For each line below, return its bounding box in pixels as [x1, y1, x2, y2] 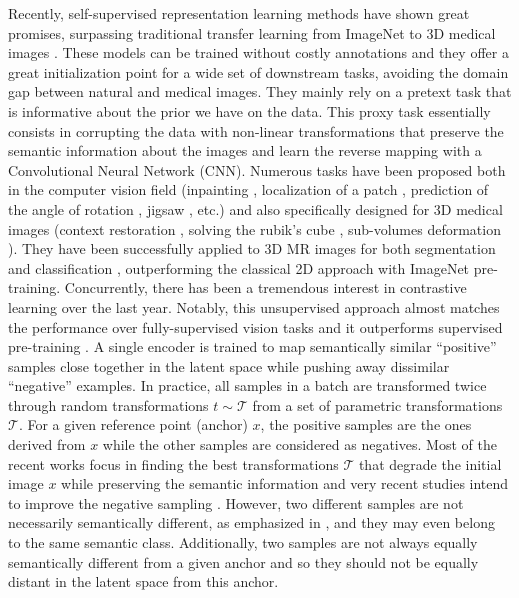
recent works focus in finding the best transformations [8, 453, 339, 474]
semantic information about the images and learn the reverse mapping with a [8, 140, 482, 161]
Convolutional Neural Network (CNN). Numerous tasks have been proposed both [8, 159, 506, 180]
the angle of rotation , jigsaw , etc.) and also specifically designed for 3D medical [8, 198, 503, 219]
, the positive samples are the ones [260, 414, 472, 435]
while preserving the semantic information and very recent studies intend [61, 473, 509, 494]
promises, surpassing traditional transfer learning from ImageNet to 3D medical [8, 22, 496, 43]
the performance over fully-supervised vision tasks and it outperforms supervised [8, 316, 503, 337]
